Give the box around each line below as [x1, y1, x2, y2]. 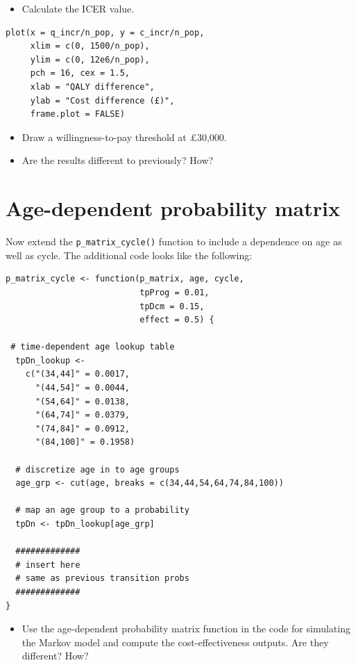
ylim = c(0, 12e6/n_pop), [30, 54, 150, 65]
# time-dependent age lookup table [10, 342, 175, 352]
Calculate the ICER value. [22, 1, 135, 15]
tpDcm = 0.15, [139, 301, 205, 311]
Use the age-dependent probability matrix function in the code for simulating [22, 621, 350, 636]
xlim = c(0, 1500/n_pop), [30, 41, 150, 51]
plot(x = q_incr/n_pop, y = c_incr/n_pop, [6, 27, 205, 38]
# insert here [15, 559, 80, 570]
